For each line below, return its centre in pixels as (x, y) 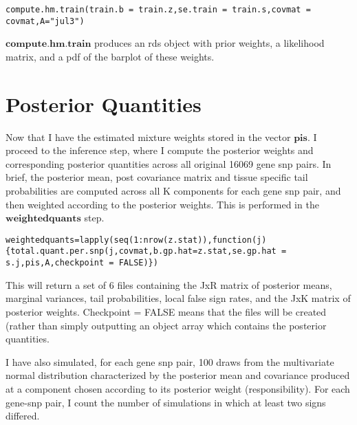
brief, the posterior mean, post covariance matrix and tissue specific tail (157, 177)
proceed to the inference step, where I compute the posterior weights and (160, 150)
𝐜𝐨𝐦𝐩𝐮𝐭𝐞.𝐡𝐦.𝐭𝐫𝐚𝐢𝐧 (48, 44)
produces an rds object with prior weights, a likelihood (209, 43)
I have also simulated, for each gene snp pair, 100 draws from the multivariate (170, 361)
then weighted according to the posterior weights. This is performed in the (162, 204)
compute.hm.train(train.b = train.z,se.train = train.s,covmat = (158, 10)
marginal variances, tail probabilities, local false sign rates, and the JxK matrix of (178, 298)
